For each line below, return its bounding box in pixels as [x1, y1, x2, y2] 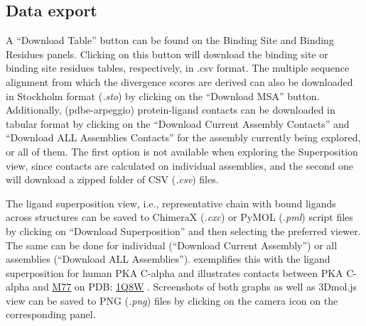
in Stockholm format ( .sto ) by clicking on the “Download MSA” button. [6, 88, 320, 103]
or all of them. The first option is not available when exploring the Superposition [6, 143, 358, 158]
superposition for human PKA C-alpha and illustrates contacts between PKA [6, 265, 343, 280]
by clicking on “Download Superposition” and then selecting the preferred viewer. [6, 223, 361, 238]
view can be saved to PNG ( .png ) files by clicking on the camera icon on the [6, 293, 338, 308]
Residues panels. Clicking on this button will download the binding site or [6, 46, 328, 61]
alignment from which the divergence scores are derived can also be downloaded [6, 74, 353, 89]
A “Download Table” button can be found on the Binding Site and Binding [6, 33, 334, 48]
